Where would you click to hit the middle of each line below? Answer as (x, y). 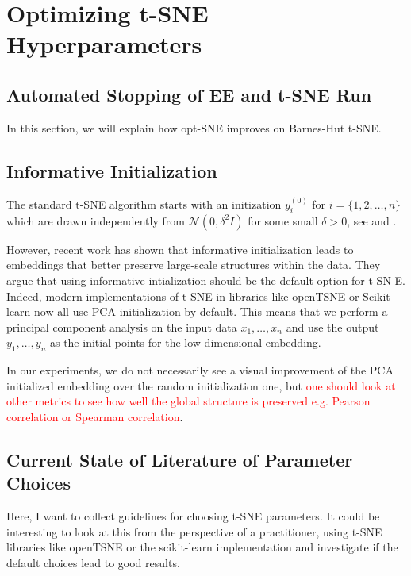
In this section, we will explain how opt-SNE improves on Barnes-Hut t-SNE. (194, 127)
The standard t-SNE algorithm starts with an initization (144, 204)
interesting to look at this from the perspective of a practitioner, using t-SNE (194, 531)
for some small (283, 220)
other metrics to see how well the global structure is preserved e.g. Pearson (188, 401)
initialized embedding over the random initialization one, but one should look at (201, 385)
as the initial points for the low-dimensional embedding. (185, 342)
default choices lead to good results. (93, 562)
